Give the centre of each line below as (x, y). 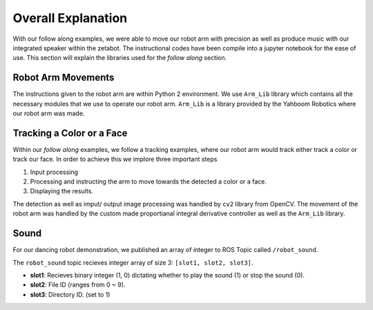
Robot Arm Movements (64, 78)
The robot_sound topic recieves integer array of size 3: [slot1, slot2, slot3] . (133, 262)
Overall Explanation (70, 18)
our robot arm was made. (49, 113)
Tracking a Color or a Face (70, 133)
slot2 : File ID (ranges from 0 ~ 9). (78, 285)
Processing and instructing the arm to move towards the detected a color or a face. (149, 182)
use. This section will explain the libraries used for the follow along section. (120, 58)
